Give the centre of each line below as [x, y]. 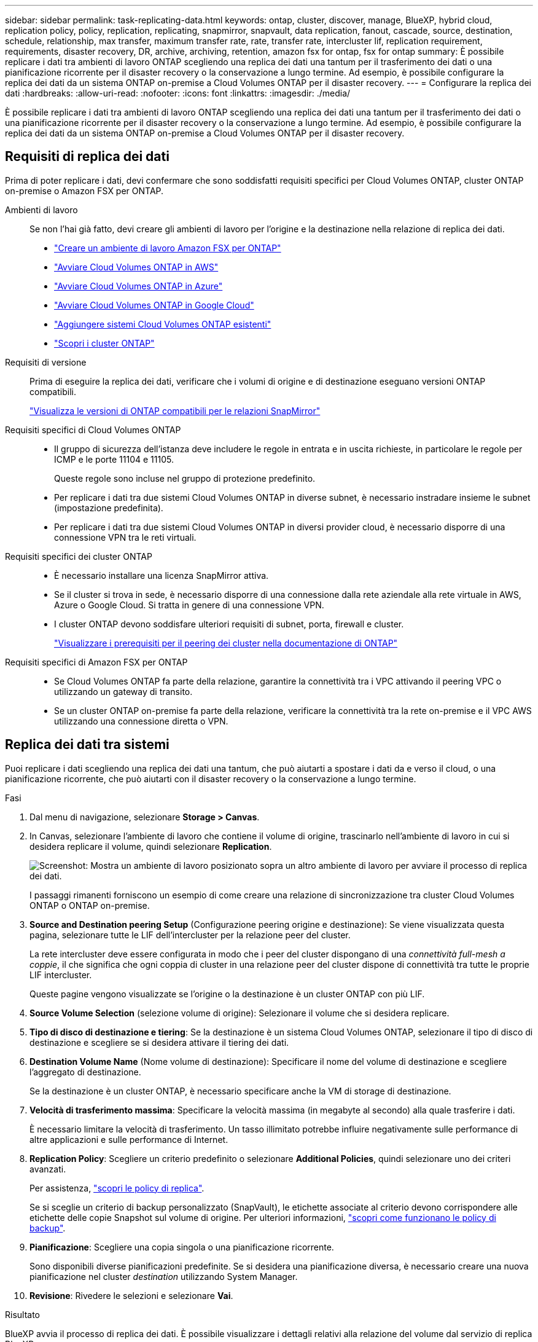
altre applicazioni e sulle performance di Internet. [129, 1139]
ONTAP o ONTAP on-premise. [90, 905]
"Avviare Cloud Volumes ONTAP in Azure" [138, 286]
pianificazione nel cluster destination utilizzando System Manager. [164, 1276]
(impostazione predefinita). [109, 508]
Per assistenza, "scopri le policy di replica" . [117, 1188]
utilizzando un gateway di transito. [123, 691]
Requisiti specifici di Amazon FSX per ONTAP [96, 662]
